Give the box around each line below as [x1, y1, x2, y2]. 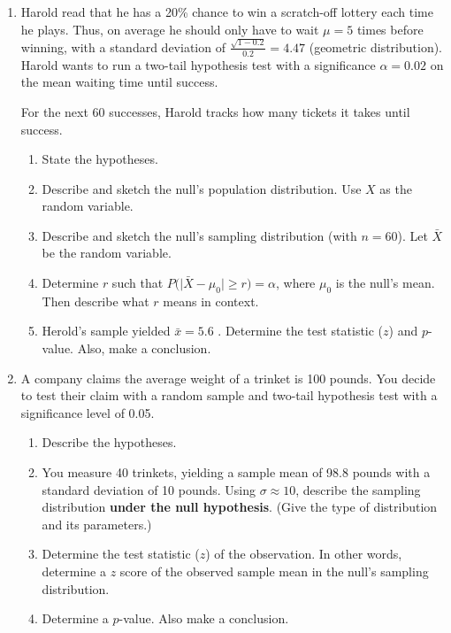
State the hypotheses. [42, 150, 158, 168]
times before [356, 19, 424, 38]
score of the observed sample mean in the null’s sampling [119, 561, 429, 580]
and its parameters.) [42, 514, 152, 533]
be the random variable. [42, 243, 172, 262]
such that [111, 274, 164, 292]
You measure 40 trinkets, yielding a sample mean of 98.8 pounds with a [42, 463, 431, 482]
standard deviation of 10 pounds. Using [42, 480, 256, 498]
